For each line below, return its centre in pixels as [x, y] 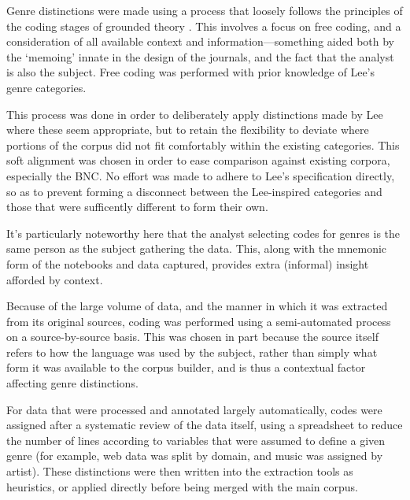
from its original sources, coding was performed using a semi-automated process [199, 321]
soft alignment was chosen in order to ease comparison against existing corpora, [198, 160]
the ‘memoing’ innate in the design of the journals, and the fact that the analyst [200, 56]
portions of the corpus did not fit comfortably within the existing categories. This [203, 144]
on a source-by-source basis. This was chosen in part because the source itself [192, 337]
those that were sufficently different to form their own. [137, 207]
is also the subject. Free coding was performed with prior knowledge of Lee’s [191, 72]
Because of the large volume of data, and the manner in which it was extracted [197, 306]
